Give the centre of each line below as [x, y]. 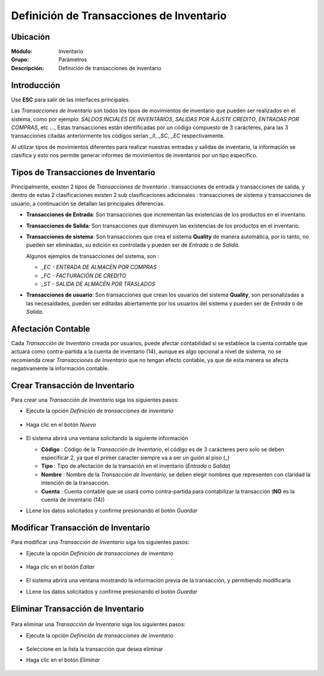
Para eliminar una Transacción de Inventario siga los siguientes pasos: [98, 624]
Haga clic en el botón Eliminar [63, 660]
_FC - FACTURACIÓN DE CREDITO [84, 276]
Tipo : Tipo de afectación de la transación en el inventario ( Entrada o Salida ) [136, 466]
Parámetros [73, 59]
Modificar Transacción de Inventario [80, 528]
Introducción [36, 85]
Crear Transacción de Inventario [73, 385]
